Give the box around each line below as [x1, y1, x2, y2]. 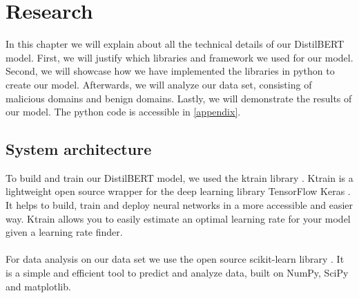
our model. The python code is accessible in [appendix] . [6, 104, 241, 119]
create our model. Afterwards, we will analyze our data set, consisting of [6, 77, 312, 91]
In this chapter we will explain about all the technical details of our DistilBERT [6, 37, 345, 51]
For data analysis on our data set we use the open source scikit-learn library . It [6, 252, 345, 266]
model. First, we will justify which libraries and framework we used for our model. [6, 50, 353, 64]
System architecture [6, 138, 152, 160]
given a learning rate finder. [6, 225, 123, 239]
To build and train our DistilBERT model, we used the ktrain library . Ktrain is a [6, 170, 353, 185]
